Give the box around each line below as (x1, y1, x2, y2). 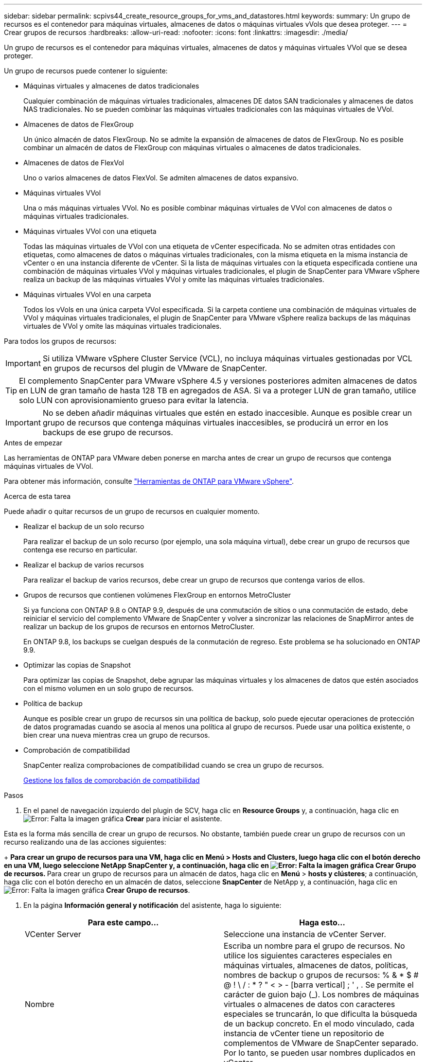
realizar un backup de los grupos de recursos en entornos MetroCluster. (23, 622, 255, 631)
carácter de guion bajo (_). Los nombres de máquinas (224, 990, 419, 999)
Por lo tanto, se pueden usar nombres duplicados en (224, 1048, 416, 1058)
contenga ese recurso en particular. (23, 546, 138, 554)
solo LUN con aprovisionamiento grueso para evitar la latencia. (19, 395, 249, 405)
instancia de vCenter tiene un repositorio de (224, 1028, 384, 1038)
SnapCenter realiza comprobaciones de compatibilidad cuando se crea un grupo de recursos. (23, 761, 324, 769)
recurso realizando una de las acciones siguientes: (4, 838, 166, 846)
